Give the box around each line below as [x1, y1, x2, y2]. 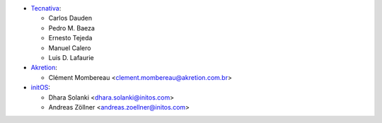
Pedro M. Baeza [48, 23, 95, 32]
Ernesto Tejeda [48, 34, 93, 42]
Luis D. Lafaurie [48, 53, 95, 61]
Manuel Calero [48, 43, 91, 52]
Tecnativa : [30, 4, 62, 12]
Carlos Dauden [48, 14, 92, 23]
